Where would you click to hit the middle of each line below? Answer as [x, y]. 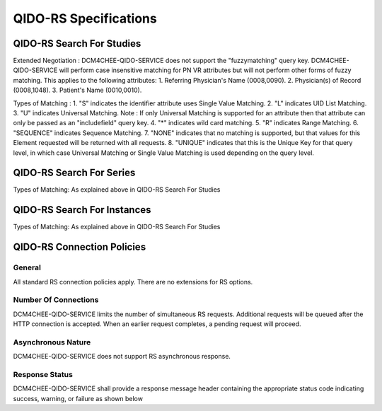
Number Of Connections [56, 300]
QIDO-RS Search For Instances [82, 210]
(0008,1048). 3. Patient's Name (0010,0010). [77, 90]
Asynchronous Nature [52, 342]
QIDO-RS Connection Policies [80, 247]
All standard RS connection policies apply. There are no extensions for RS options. [133, 282]
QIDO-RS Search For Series [74, 173]
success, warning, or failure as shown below [78, 398]
